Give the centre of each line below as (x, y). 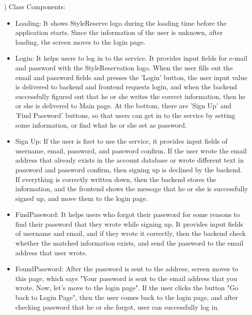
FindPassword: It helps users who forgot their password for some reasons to (127, 214)
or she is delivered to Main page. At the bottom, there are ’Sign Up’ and (123, 106)
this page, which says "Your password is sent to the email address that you (126, 278)
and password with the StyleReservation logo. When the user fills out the (124, 67)
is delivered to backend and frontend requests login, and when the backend (126, 87)
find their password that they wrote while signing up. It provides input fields (129, 224)
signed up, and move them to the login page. (82, 198)
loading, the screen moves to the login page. (80, 41)
